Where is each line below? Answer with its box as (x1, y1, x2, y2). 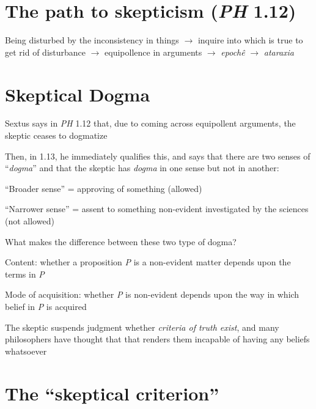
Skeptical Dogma (5, 81, 150, 106)
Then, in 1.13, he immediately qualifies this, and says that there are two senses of (5, 149, 310, 162)
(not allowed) (5, 215, 54, 227)
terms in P (5, 267, 45, 280)
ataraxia (263, 45, 295, 58)
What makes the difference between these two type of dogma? (5, 235, 237, 248)
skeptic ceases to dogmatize (5, 129, 108, 142)
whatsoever (5, 344, 47, 357)
